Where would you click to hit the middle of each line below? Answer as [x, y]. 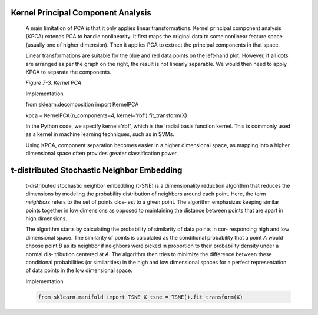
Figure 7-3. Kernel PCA [54, 83]
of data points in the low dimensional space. [79, 270]
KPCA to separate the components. [68, 72]
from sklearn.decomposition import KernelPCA [82, 105]
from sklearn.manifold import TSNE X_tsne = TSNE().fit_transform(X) [140, 297]
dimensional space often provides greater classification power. [102, 154]
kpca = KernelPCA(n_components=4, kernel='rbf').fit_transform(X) [107, 115]
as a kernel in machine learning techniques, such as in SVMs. [100, 134]
